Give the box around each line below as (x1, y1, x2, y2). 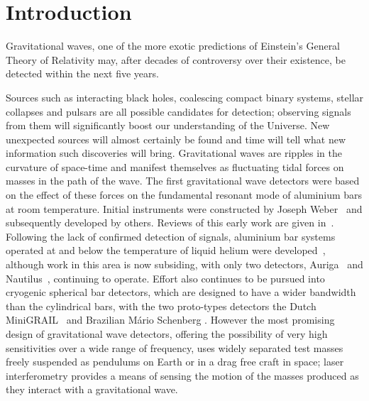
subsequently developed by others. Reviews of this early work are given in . (6, 215, 334, 230)
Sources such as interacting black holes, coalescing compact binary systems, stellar (6, 89, 364, 104)
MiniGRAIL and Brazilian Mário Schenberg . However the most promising (6, 312, 335, 327)
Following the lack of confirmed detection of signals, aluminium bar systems (6, 229, 336, 243)
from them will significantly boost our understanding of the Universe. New (6, 118, 330, 133)
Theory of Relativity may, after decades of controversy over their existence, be (6, 52, 346, 67)
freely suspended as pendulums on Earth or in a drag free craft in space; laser (6, 354, 344, 369)
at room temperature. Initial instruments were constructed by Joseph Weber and (6, 201, 363, 216)
